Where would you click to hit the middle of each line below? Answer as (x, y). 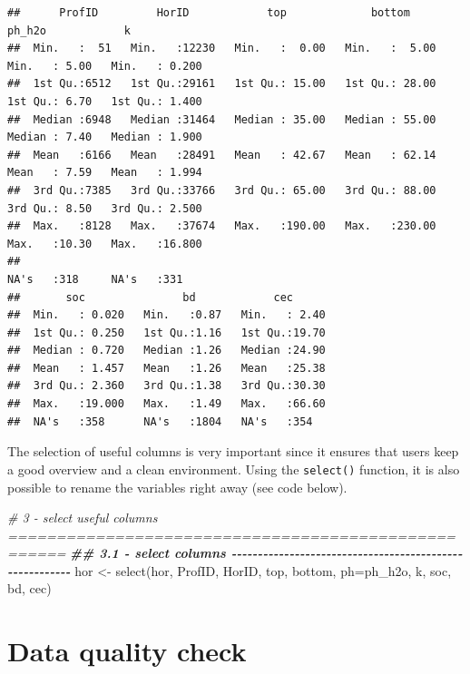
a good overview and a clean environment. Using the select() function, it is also (234, 469)
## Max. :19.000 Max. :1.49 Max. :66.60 (166, 404)
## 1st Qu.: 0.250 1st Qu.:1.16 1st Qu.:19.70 (166, 332)
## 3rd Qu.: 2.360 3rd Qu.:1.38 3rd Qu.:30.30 (166, 386)
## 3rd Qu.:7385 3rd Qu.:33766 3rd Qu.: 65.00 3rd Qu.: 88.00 (222, 190)
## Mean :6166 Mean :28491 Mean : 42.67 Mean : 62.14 (222, 155)
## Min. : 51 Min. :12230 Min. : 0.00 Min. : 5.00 (222, 49)
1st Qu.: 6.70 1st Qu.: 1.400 (105, 101)
